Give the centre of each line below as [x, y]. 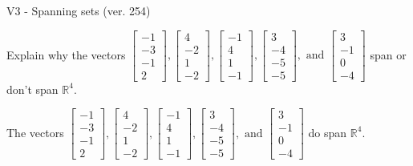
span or [388, 54]
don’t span [32, 89]
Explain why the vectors [66, 54]
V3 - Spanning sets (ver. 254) [79, 10]
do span [328, 132]
